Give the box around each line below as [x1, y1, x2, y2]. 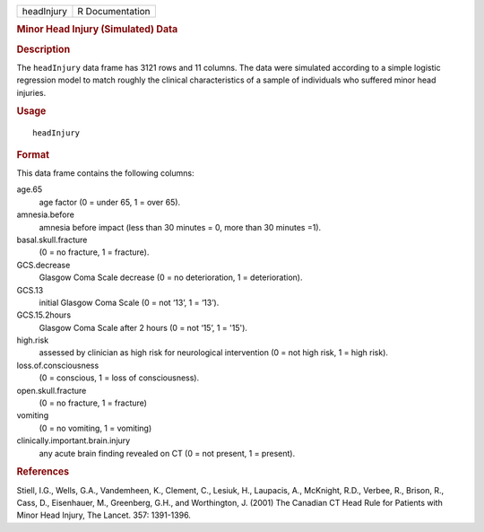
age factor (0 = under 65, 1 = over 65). [39, 196, 181, 207]
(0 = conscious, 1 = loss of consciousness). [39, 372, 200, 383]
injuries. [16, 87, 47, 98]
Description [16, 43, 71, 56]
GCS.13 [16, 284, 44, 295]
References [16, 466, 70, 478]
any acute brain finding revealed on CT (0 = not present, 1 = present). [39, 448, 296, 458]
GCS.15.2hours [16, 310, 72, 320]
